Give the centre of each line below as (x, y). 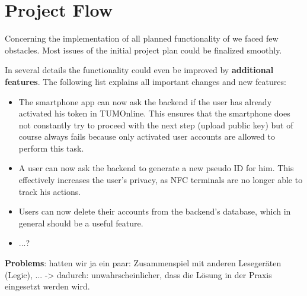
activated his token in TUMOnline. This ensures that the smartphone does (154, 113)
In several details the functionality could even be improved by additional (139, 70)
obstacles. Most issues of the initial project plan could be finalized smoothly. (143, 50)
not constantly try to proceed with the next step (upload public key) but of (156, 125)
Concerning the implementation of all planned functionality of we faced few (142, 38)
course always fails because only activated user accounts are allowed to (147, 136)
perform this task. (51, 148)
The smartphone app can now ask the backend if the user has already (145, 101)
